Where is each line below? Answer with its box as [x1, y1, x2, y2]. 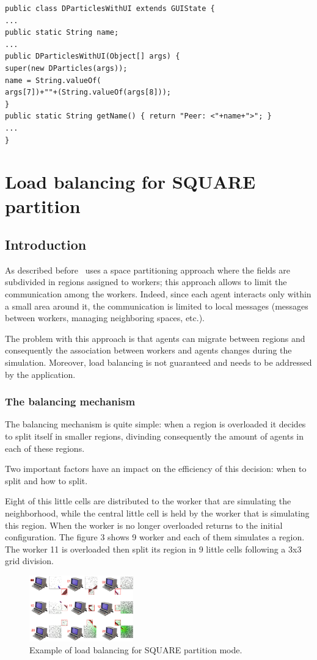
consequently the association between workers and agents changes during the [5, 344, 292, 357]
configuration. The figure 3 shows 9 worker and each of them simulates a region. [5, 531, 305, 543]
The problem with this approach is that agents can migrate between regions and [5, 332, 305, 344]
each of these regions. [5, 441, 85, 454]
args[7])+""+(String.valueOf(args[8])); [5, 88, 172, 97]
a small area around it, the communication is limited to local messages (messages [5, 299, 308, 312]
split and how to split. [5, 474, 88, 487]
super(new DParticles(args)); [5, 63, 128, 73]
